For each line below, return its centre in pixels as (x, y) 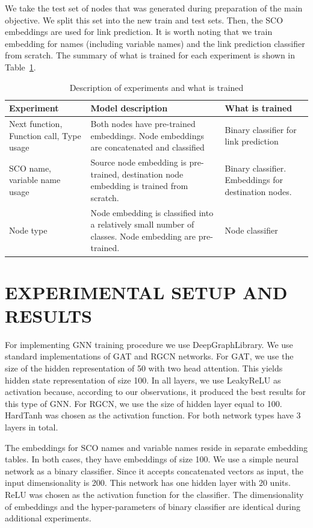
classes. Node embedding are (143, 236)
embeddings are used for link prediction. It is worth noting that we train (139, 32)
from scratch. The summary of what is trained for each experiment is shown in (150, 55)
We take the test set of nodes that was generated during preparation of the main (154, 8)
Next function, (36, 123)
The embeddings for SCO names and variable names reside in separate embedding (156, 447)
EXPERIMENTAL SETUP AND (146, 292)
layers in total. (32, 427)
